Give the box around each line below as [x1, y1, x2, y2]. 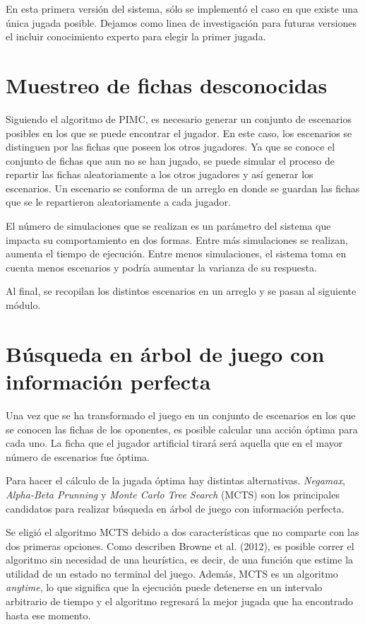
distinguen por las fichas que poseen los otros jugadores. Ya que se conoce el [6, 139, 335, 154]
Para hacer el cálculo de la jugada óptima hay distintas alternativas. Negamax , [6, 473, 345, 488]
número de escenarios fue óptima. [6, 449, 150, 464]
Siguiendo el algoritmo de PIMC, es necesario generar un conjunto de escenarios [6, 111, 352, 126]
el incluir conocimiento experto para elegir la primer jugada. [6, 29, 266, 44]
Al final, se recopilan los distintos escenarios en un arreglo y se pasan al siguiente [6, 284, 357, 298]
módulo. [6, 298, 41, 312]
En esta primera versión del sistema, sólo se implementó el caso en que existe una [6, 1, 358, 16]
